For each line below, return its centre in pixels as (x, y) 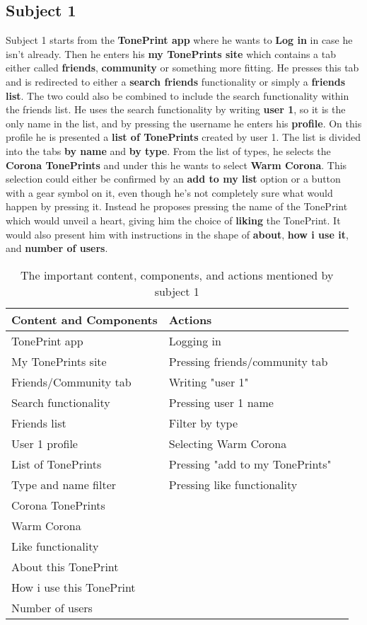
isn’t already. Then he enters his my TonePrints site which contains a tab (171, 53)
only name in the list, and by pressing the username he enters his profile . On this (184, 123)
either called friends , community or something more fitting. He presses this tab (182, 68)
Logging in (195, 340)
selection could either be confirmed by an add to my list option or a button (173, 179)
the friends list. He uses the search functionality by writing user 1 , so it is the (176, 109)
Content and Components (85, 319)
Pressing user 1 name (221, 402)
